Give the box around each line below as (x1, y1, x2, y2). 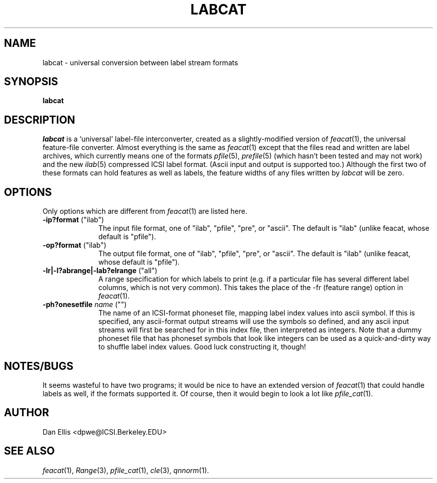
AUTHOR (4, 406, 49, 419)
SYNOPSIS (4, 75, 58, 88)
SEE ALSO (4, 445, 55, 458)
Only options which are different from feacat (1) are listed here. (42, 207, 247, 216)
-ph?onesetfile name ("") (42, 300, 127, 309)
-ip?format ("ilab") (42, 215, 104, 224)
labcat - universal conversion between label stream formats (42, 58, 238, 67)
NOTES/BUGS (4, 359, 73, 372)
